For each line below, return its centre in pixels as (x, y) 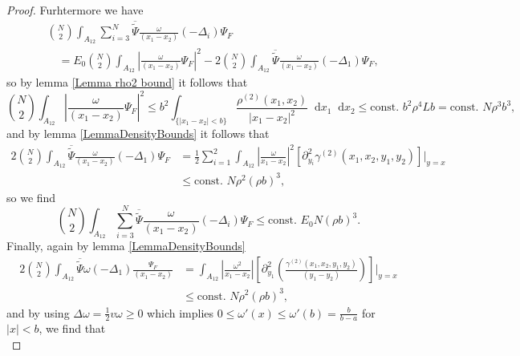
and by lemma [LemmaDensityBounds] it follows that (138, 133)
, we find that (72, 328)
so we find (31, 197)
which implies (181, 312)
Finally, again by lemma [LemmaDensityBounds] (126, 246)
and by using (38, 312)
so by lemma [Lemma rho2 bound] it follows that (127, 82)
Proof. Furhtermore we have (75, 10)
